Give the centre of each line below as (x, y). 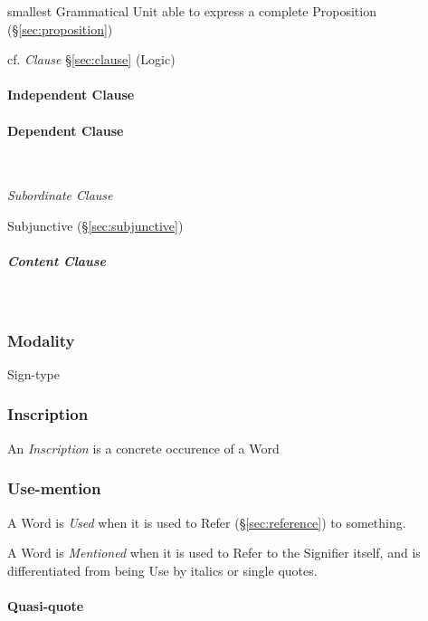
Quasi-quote (46, 605)
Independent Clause (71, 95)
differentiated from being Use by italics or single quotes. (162, 570)
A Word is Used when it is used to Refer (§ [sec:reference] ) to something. (207, 522)
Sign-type (33, 373)
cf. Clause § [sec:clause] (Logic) (91, 59)
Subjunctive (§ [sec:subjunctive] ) (95, 225)
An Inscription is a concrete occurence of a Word (143, 448)
